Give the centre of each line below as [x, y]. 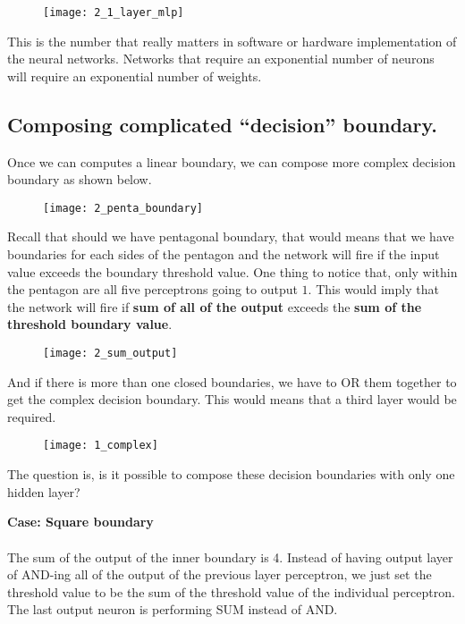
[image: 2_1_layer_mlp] [114, 13]
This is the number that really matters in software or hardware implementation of [232, 41]
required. [32, 416]
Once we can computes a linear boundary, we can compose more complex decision [232, 161]
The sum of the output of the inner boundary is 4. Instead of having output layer [230, 557]
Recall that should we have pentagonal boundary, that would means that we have [231, 236]
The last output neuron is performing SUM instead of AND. [173, 609]
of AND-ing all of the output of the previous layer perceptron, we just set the [220, 574]
